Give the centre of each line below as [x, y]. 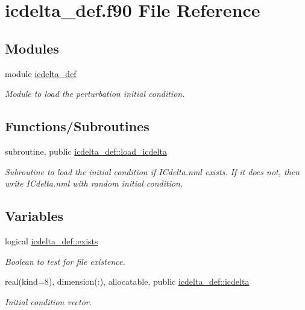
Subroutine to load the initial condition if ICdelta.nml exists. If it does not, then [152, 171]
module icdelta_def [41, 73]
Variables [34, 216]
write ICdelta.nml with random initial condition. [94, 183]
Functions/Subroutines [77, 126]
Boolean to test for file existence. [65, 261]
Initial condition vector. [49, 301]
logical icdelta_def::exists [52, 240]
